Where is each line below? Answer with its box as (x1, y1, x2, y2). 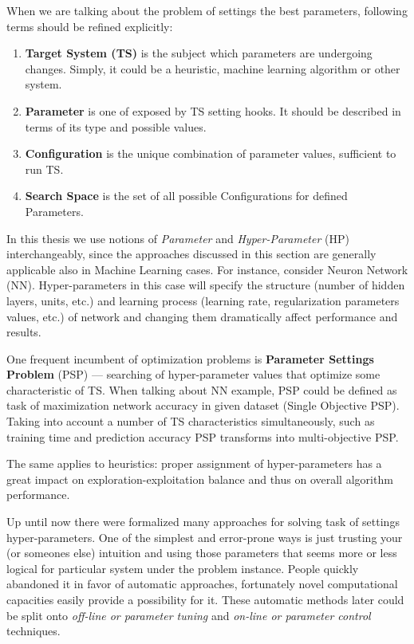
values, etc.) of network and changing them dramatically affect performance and (6, 308, 398, 324)
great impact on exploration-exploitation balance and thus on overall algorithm (6, 470, 393, 487)
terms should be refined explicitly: (6, 18, 173, 34)
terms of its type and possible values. (25, 118, 207, 135)
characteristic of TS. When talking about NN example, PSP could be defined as (6, 381, 397, 398)
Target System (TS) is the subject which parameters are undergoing (25, 45, 373, 61)
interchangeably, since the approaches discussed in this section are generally (6, 245, 377, 262)
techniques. (6, 622, 61, 639)
